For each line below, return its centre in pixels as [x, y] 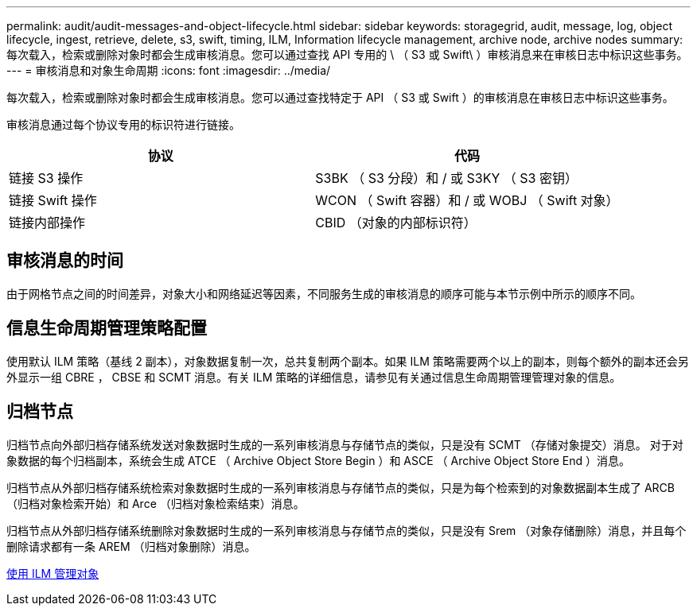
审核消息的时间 [65, 261]
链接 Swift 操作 [53, 200]
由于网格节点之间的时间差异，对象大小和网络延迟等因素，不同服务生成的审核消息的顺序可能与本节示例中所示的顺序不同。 [324, 293]
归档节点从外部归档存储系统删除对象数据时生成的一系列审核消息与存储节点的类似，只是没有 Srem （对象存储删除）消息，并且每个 [347, 530]
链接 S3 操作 [46, 178]
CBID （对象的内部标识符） [396, 223]
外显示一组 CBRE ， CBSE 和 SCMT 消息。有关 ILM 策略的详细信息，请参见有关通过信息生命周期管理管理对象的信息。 [314, 377]
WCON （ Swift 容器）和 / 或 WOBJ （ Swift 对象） [467, 200]
